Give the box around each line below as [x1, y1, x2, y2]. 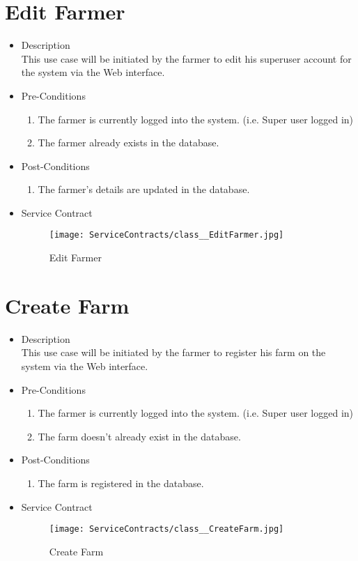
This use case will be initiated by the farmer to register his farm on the [21, 345, 326, 360]
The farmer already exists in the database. [38, 135, 219, 150]
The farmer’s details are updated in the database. [38, 182, 250, 197]
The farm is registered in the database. [38, 476, 204, 490]
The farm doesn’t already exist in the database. [38, 429, 241, 443]
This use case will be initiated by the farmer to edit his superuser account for [21, 51, 352, 66]
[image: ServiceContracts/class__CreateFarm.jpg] [49, 524, 284, 535]
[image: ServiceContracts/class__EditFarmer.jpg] [49, 230, 284, 240]
